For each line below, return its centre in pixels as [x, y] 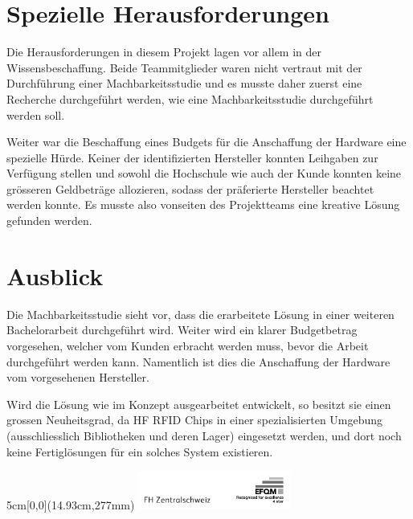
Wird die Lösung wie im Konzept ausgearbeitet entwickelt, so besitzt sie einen [199, 404]
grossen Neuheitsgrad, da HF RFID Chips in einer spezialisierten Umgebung [195, 420]
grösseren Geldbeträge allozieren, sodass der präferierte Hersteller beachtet [190, 188]
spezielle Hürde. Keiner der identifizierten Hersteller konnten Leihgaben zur [192, 157]
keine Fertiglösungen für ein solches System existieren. [140, 451]
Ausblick [55, 275]
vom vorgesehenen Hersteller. [78, 377]
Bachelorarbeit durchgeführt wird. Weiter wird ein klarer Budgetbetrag [182, 330]
